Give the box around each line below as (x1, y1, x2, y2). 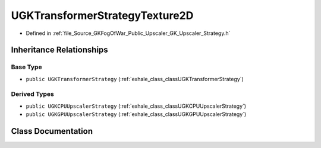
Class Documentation (11, 126, 93, 136)
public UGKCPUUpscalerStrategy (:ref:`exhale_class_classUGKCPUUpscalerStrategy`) (26, 102, 247, 110)
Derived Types (11, 90, 55, 98)
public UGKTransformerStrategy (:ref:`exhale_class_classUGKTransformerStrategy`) (26, 75, 244, 82)
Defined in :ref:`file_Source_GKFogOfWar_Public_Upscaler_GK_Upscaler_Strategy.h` (26, 30, 231, 37)
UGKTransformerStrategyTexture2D (11, 9, 194, 22)
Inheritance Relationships (11, 45, 108, 55)
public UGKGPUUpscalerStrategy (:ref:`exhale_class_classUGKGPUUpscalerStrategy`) (26, 111, 247, 118)
